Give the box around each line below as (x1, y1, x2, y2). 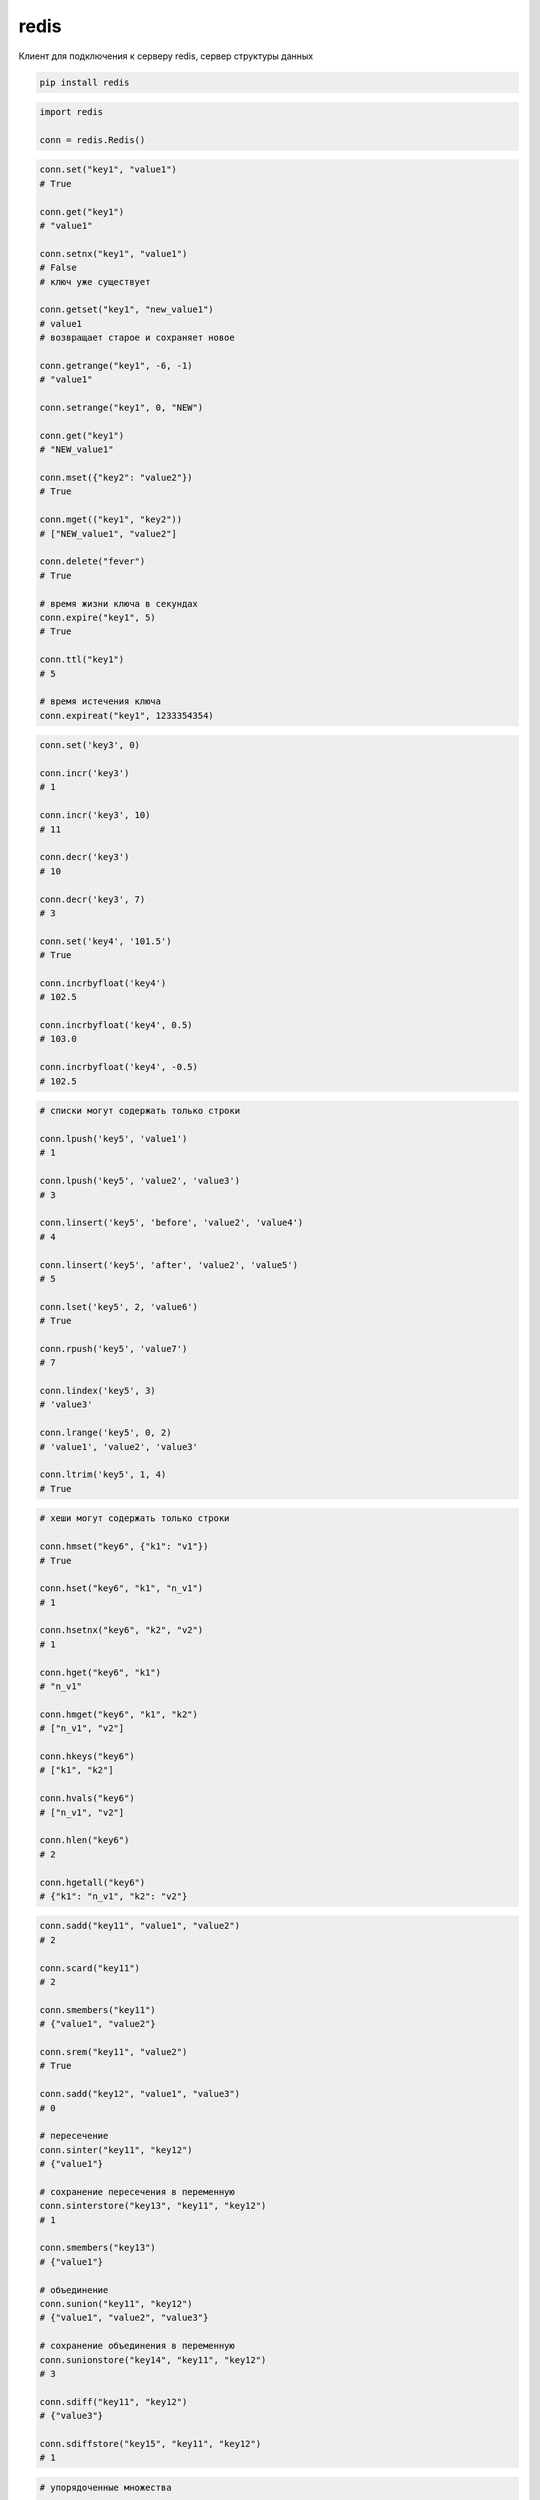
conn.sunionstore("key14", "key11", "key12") (39, 2354, 267, 2365)
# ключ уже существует (39, 276, 151, 287)
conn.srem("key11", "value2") (39, 2046, 188, 2057)
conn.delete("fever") (39, 556, 146, 567)
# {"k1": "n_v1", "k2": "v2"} (39, 1890, 188, 1902)
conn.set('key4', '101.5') (39, 935, 172, 947)
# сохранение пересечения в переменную (39, 2186, 235, 2197)
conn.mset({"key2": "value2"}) (39, 472, 194, 484)
